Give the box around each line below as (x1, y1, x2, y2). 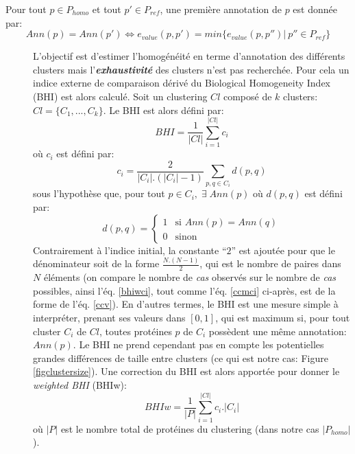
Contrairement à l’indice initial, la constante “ (33, 242, 227, 257)
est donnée (293, 2, 337, 16)
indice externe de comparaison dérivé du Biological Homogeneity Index (33, 76, 330, 90)
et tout (92, 2, 121, 16)
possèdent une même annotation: (208, 324, 347, 338)
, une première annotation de (160, 2, 282, 16)
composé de (223, 89, 272, 103)
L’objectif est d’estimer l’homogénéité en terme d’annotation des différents (33, 49, 345, 63)
